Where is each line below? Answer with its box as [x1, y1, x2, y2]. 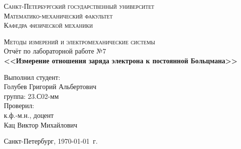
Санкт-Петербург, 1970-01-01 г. [4, 136, 98, 146]
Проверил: [4, 100, 34, 111]
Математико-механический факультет [4, 10, 113, 20]
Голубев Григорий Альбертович [4, 81, 97, 92]
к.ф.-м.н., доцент [4, 110, 54, 120]
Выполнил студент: [4, 72, 60, 82]
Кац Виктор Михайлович [4, 119, 78, 130]
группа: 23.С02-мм [4, 91, 59, 101]
